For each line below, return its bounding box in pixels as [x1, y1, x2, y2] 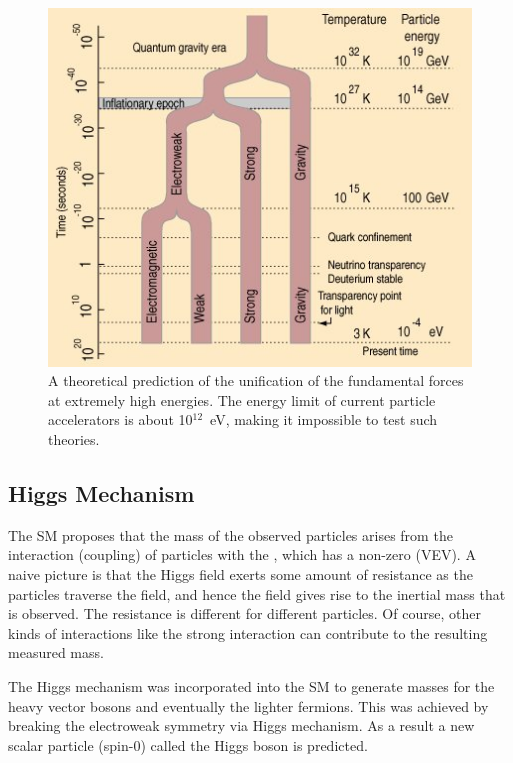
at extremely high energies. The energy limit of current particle [48, 389, 436, 410]
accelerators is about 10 [48, 409, 193, 430]
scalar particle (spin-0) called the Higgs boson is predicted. [8, 734, 368, 755]
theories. [48, 428, 100, 449]
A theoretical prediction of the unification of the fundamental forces [48, 370, 464, 391]
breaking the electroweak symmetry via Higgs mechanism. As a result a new [8, 715, 475, 736]
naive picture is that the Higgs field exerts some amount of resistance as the [8, 563, 473, 584]
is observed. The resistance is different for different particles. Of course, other [8, 603, 481, 624]
